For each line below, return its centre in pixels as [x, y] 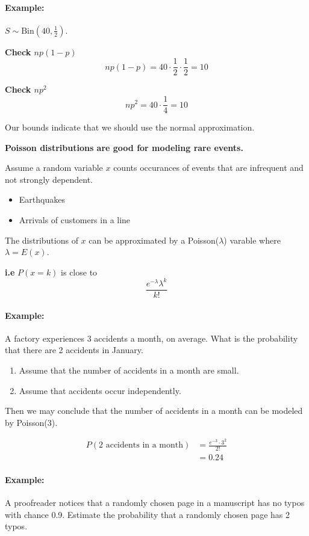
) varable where [252, 240]
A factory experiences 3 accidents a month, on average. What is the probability [151, 338]
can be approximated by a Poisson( [154, 240]
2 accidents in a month [141, 445]
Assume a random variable [54, 168]
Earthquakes [42, 199]
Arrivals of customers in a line [75, 220]
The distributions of [42, 240]
